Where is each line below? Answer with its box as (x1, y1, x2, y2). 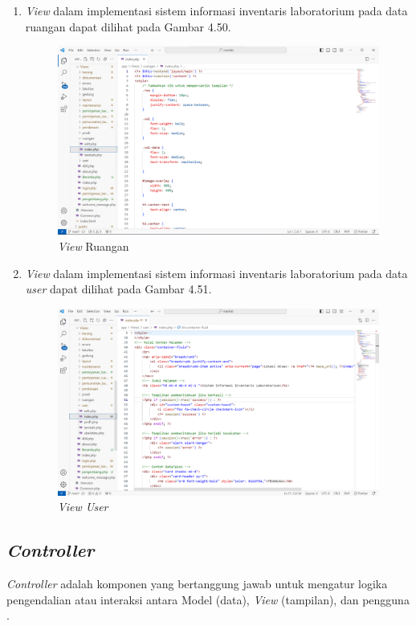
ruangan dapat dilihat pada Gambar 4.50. (25, 18, 231, 35)
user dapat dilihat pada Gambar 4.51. (25, 280, 212, 297)
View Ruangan (57, 238, 129, 255)
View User (57, 498, 108, 515)
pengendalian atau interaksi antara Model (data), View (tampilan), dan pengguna (6, 591, 410, 608)
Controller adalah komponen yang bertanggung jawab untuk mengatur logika (6, 575, 388, 592)
